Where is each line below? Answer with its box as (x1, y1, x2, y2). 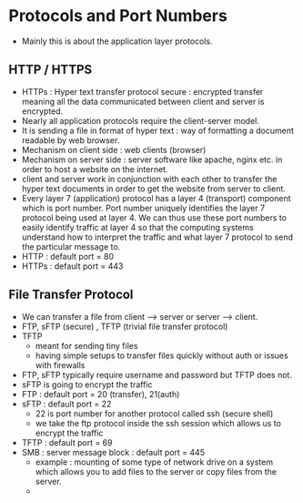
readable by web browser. (21, 134, 120, 146)
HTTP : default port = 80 (21, 251, 115, 262)
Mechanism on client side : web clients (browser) (21, 144, 207, 155)
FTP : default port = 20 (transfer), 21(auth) (21, 388, 180, 399)
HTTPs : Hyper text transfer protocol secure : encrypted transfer (21, 86, 264, 97)
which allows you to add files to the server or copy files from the (35, 466, 278, 477)
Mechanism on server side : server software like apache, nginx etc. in (21, 154, 283, 165)
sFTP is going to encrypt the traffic (21, 379, 153, 390)
